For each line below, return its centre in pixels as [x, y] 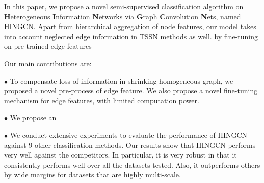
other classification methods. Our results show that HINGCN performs [145, 145]
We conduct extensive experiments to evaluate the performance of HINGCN [129, 134]
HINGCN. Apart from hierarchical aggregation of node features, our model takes [130, 26]
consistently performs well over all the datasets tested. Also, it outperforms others [132, 164]
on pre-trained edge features [48, 46]
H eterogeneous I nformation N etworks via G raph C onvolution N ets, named [123, 16]
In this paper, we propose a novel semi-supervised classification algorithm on [124, 6]
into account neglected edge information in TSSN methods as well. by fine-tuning [131, 36]
